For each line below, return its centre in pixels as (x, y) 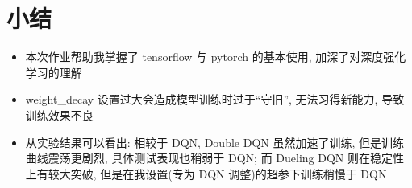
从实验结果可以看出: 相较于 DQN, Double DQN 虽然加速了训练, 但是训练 (214, 142)
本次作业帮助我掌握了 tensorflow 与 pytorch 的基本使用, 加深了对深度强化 (216, 57)
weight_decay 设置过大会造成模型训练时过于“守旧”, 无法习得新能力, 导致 (215, 99)
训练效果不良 (59, 114)
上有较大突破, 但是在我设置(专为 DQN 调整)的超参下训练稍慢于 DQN (206, 173)
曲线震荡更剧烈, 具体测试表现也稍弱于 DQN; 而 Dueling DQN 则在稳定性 (214, 158)
